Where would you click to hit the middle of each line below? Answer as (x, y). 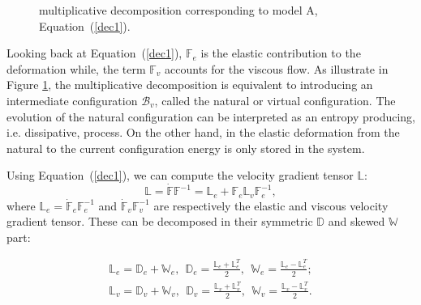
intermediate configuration (72, 100)
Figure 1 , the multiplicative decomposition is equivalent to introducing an (190, 85)
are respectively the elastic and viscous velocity (271, 205)
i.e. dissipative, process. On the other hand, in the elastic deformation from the (203, 132)
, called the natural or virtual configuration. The (275, 100)
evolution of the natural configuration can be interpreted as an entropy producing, (211, 116)
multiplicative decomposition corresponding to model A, (178, 10)
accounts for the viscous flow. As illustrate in (277, 68)
